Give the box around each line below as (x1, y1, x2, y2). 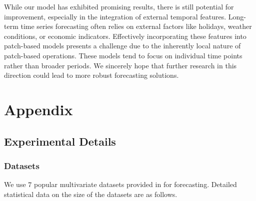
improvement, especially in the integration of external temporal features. (4, 11, 226, 21)
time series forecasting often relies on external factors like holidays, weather (20, 21, 252, 31)
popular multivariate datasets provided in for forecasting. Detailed (33, 179, 237, 190)
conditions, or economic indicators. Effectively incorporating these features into (4, 30, 246, 41)
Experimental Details (4, 133, 116, 149)
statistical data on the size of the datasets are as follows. (4, 189, 177, 199)
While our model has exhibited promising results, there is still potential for (4, 1, 234, 11)
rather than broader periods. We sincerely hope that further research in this (4, 60, 237, 70)
